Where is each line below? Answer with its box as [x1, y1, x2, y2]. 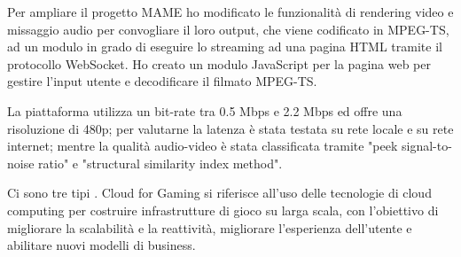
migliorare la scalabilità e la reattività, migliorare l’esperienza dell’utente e [7, 218, 412, 237]
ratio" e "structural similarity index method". [38, 153, 283, 172]
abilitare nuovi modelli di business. [7, 236, 196, 254]
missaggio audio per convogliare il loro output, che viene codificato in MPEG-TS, [7, 19, 449, 38]
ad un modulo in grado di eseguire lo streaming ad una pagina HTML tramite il [7, 37, 442, 56]
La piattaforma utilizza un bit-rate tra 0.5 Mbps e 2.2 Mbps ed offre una [7, 101, 402, 120]
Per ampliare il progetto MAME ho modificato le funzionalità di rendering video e [7, 3, 454, 20]
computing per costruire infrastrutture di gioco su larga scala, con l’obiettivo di [7, 200, 439, 219]
